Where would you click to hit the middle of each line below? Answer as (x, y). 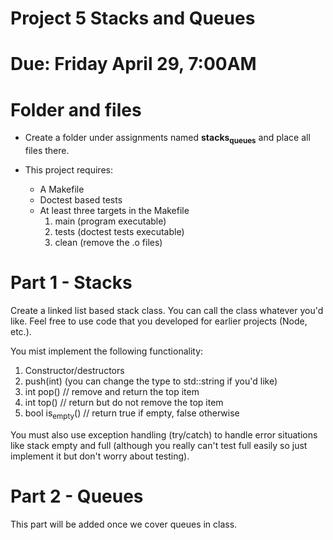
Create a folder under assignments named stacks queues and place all (167, 139)
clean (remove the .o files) (108, 243)
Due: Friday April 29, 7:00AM (133, 64)
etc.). (21, 332)
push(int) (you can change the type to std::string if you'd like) (151, 381)
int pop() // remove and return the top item (112, 392)
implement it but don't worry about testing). (100, 456)
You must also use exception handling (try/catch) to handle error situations (164, 434)
